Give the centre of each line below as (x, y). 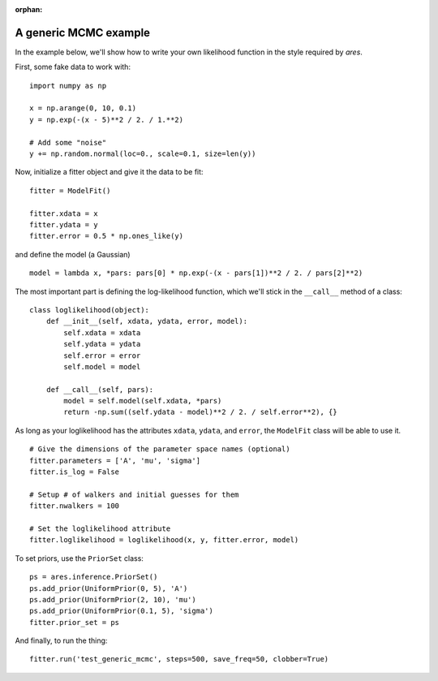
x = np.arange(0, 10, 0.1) (83, 108)
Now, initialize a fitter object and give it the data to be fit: (109, 172)
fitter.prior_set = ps (75, 622)
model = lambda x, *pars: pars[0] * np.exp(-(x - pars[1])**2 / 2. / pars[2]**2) (196, 273)
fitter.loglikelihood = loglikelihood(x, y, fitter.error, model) (164, 540)
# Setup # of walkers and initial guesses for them (134, 494)
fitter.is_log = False (75, 472)
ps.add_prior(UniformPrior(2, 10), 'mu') (113, 599)
